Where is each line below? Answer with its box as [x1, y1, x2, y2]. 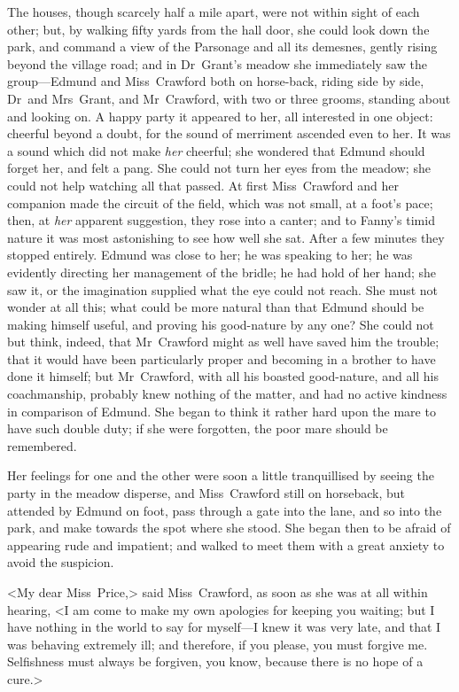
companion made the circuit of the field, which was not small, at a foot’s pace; [7, 193, 433, 212]
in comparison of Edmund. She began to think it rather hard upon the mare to [7, 401, 436, 420]
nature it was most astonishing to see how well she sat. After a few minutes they [7, 228, 445, 246]
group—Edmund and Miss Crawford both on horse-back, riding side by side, [7, 72, 424, 90]
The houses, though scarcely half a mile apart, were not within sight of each [7, 3, 420, 20]
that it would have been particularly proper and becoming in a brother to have [7, 349, 436, 368]
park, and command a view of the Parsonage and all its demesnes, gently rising [7, 37, 438, 56]
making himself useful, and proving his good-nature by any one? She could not [7, 315, 434, 333]
